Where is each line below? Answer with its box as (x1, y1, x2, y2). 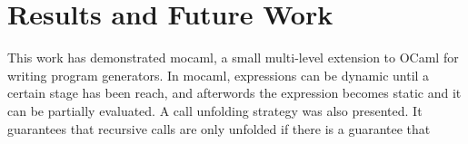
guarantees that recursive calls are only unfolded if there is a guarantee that (7, 119, 431, 138)
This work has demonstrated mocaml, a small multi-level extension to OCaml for (7, 48, 459, 67)
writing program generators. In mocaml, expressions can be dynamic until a (7, 65, 430, 84)
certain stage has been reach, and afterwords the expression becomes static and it (7, 83, 462, 102)
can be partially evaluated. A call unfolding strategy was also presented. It (7, 101, 423, 120)
